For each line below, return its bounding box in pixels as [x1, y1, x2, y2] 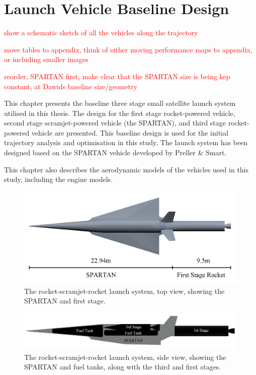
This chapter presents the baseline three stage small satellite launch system [4, 98, 236, 108]
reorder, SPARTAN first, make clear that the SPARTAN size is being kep [4, 71, 230, 81]
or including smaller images [4, 54, 89, 65]
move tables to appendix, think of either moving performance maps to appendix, [4, 44, 252, 54]
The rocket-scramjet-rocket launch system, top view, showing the [24, 285, 225, 296]
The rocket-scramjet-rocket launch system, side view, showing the [24, 351, 226, 362]
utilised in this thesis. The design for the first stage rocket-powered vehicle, [4, 107, 235, 118]
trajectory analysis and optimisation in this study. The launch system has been [4, 137, 248, 148]
